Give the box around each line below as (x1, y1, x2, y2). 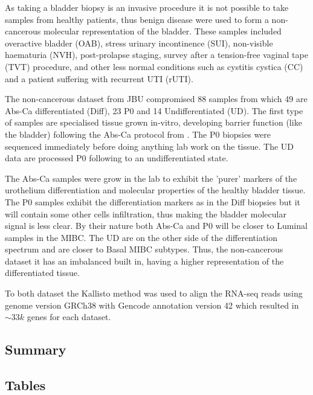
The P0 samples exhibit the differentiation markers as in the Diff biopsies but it (5, 195, 301, 208)
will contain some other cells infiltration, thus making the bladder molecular (5, 207, 286, 220)
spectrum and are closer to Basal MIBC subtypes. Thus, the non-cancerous (5, 243, 283, 255)
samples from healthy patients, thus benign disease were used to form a (5, 13, 269, 25)
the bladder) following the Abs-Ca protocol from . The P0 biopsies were (5, 127, 271, 140)
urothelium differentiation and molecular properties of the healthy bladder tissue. (5, 184, 306, 196)
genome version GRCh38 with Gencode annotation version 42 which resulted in (5, 298, 299, 311)
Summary (5, 340, 66, 359)
